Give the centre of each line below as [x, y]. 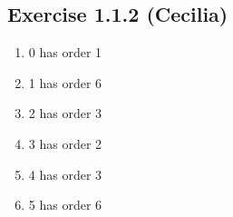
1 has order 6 [65, 82]
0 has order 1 [65, 52]
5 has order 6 [65, 205]
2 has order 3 [65, 113]
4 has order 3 [65, 174]
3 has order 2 [65, 143]
